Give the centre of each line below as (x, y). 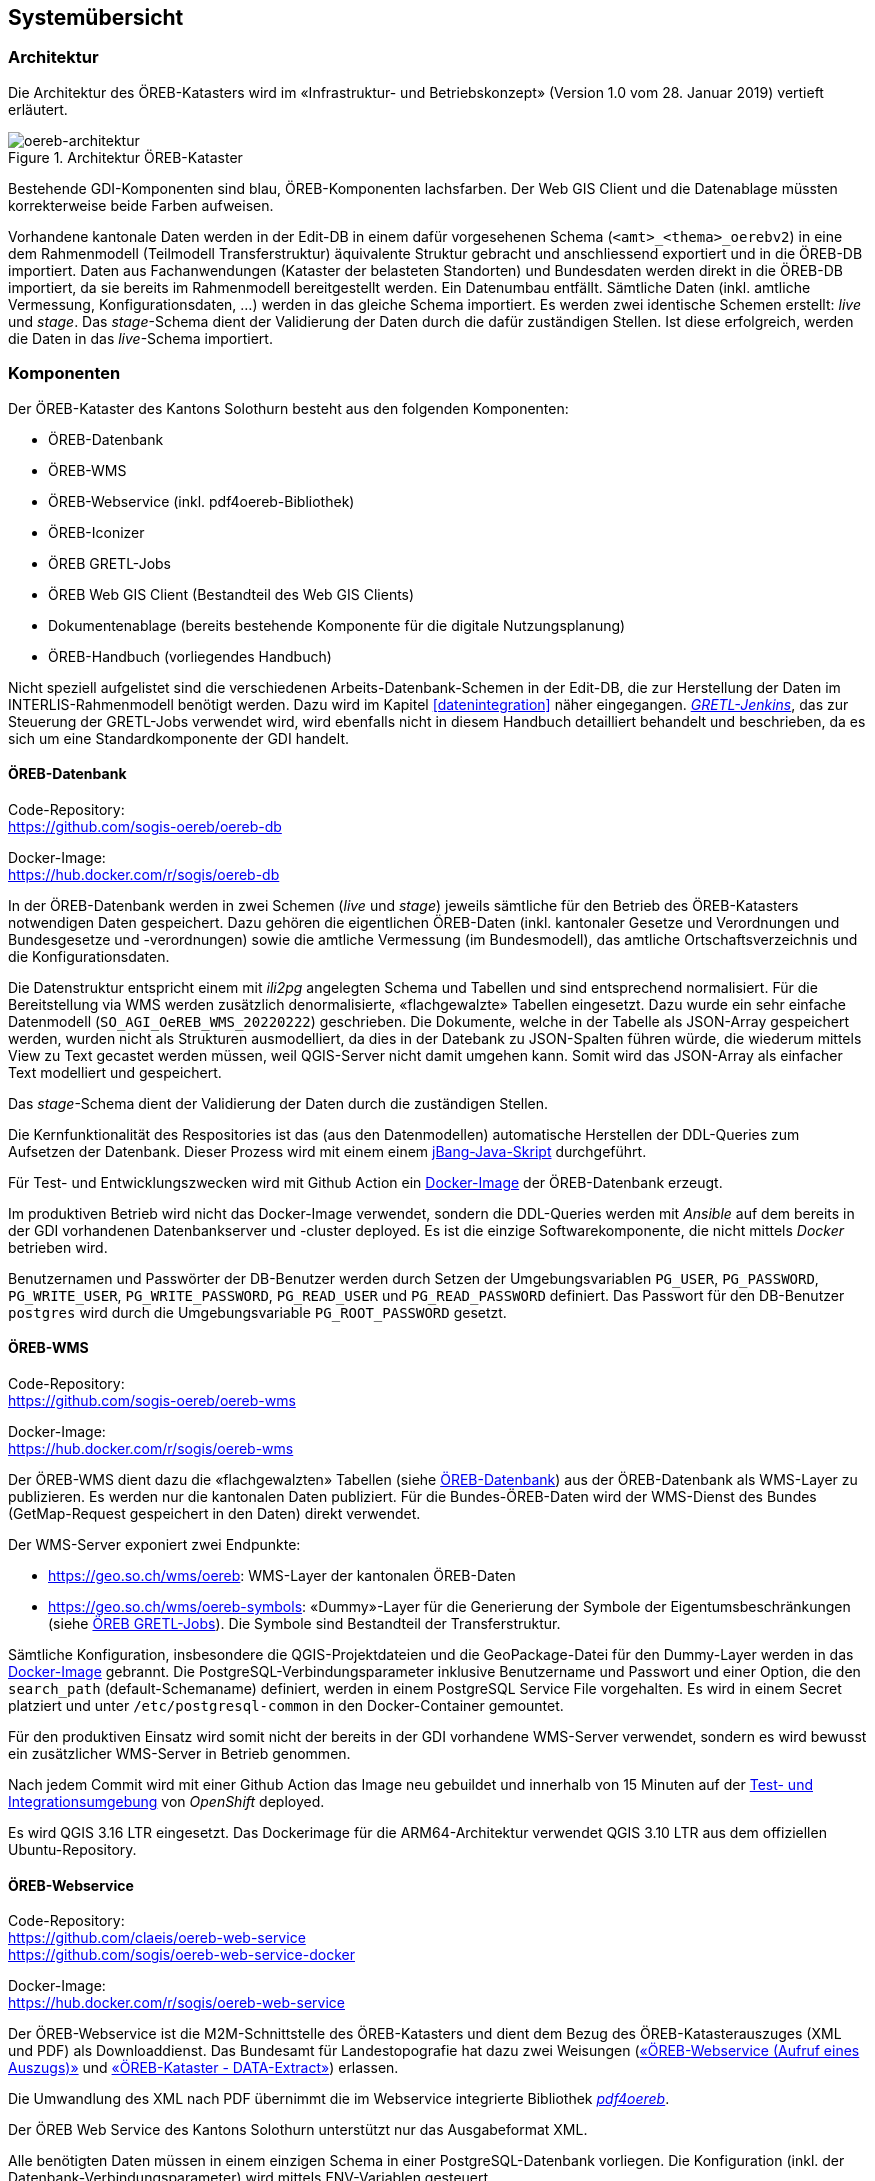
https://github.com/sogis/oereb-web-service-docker (181, 1955)
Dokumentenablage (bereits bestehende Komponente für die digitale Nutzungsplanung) (337, 625)
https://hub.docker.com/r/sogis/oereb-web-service (176, 2003)
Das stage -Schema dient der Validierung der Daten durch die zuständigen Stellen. (278, 1103)
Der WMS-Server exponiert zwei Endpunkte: (154, 1544)
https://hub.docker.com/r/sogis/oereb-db (144, 874)
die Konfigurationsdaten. (89, 956)
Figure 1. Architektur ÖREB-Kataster (125, 157)
